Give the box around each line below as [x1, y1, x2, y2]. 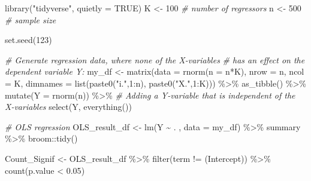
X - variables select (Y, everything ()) [5, 100, 132, 113]
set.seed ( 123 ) [5, 33, 52, 46]
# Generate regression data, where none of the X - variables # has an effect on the [5, 53, 305, 66]
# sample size [5, 13, 56, 26]
